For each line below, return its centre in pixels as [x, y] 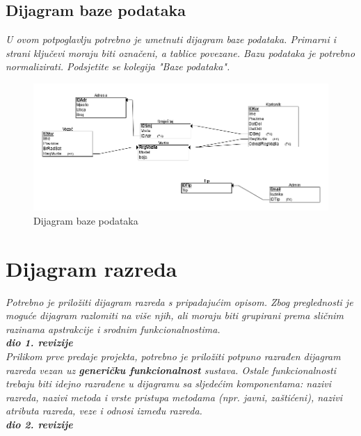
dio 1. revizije [39, 342]
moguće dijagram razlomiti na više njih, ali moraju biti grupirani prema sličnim [175, 315]
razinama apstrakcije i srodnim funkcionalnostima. [113, 329]
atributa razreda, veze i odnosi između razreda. [104, 411]
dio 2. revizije [39, 424]
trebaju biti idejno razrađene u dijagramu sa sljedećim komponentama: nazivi [169, 383]
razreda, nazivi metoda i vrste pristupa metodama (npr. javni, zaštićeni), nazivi [174, 397]
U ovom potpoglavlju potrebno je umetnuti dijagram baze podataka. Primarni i [171, 39]
